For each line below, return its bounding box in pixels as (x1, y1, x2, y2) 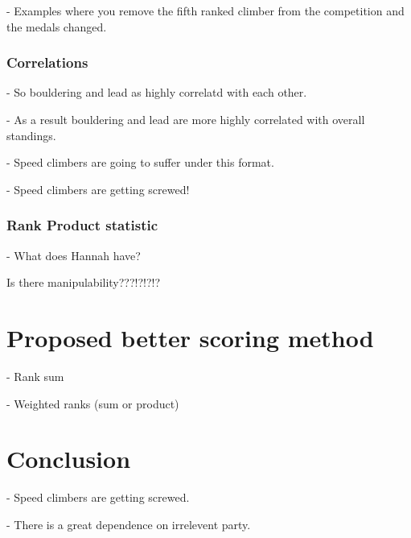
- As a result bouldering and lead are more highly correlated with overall (6, 111, 365, 127)
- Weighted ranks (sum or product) (6, 395, 179, 412)
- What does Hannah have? (6, 246, 141, 263)
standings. (6, 126, 56, 143)
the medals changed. (6, 18, 107, 35)
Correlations (6, 52, 88, 72)
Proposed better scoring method (6, 321, 374, 354)
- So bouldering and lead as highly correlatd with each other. (6, 84, 307, 101)
